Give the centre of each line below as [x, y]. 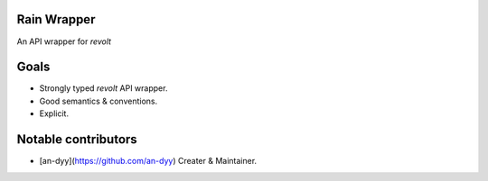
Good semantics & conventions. [99, 101]
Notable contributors [77, 140]
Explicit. [54, 113]
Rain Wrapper [56, 19]
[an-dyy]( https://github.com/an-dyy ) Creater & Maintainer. [148, 161]
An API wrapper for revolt [64, 41]
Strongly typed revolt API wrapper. [103, 88]
